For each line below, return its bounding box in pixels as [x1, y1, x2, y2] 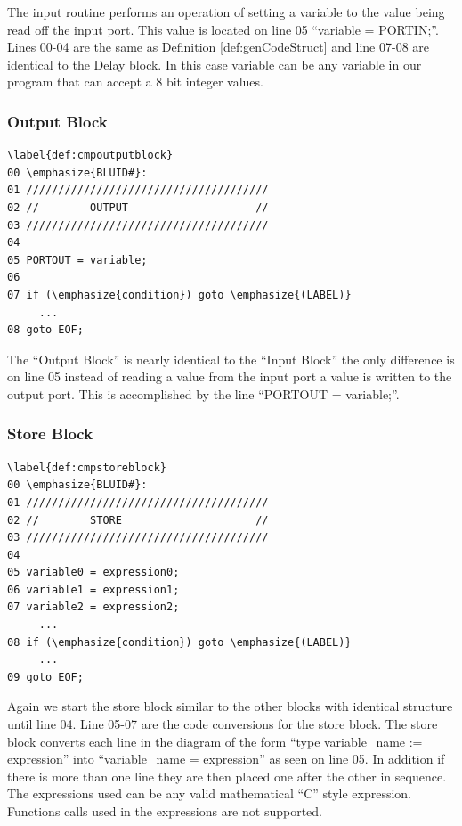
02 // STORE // [7, 513, 269, 527]
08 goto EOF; [7, 323, 84, 337]
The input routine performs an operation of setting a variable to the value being [7, 3, 445, 20]
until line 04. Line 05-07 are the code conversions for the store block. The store [7, 715, 438, 733]
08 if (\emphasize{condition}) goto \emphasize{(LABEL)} [7, 635, 352, 649]
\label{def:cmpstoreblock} [7, 461, 166, 474]
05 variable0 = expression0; [7, 566, 180, 579]
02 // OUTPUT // [7, 200, 269, 214]
